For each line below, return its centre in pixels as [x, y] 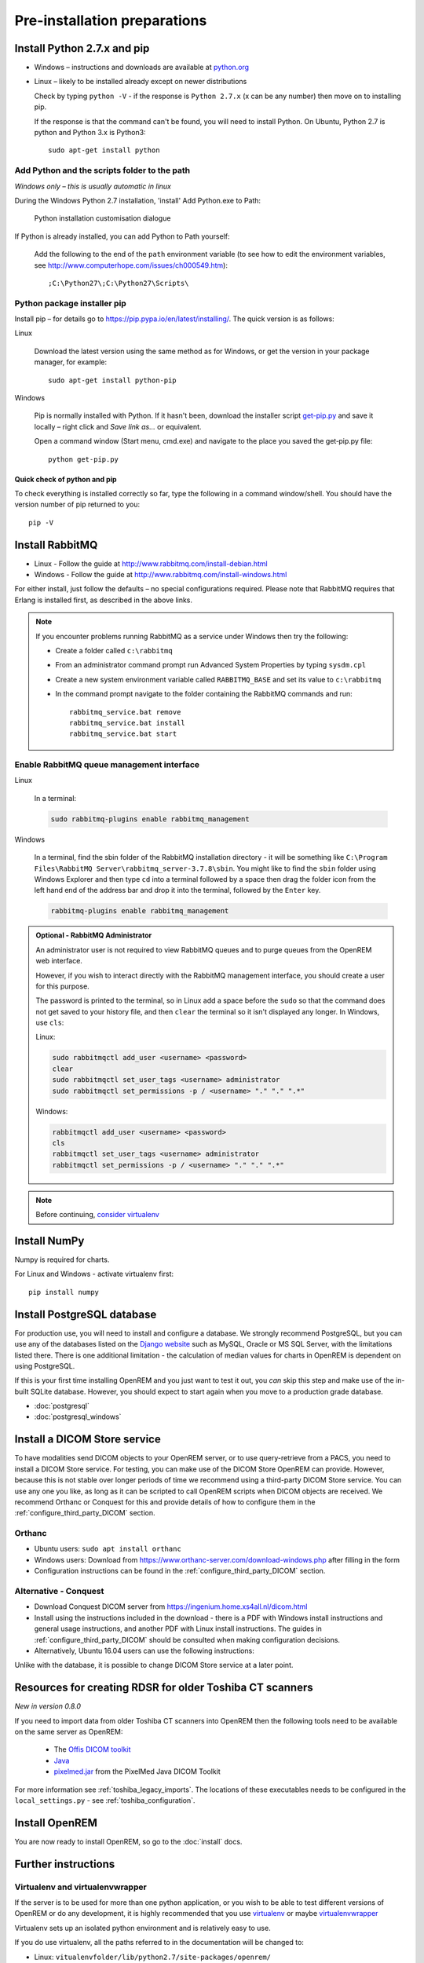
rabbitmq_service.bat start [123, 734]
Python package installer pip [71, 303]
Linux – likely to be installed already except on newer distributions [141, 82]
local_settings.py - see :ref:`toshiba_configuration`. [105, 1800]
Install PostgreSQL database [86, 1314]
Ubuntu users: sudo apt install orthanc [108, 1549]
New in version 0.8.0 [48, 1706]
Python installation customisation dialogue [102, 218]
